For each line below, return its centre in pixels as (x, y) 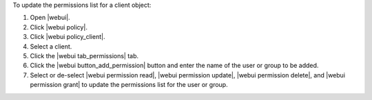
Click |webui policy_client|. (68, 37)
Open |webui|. (50, 18)
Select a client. (51, 46)
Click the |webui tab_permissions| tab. (84, 55)
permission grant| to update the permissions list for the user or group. (129, 85)
